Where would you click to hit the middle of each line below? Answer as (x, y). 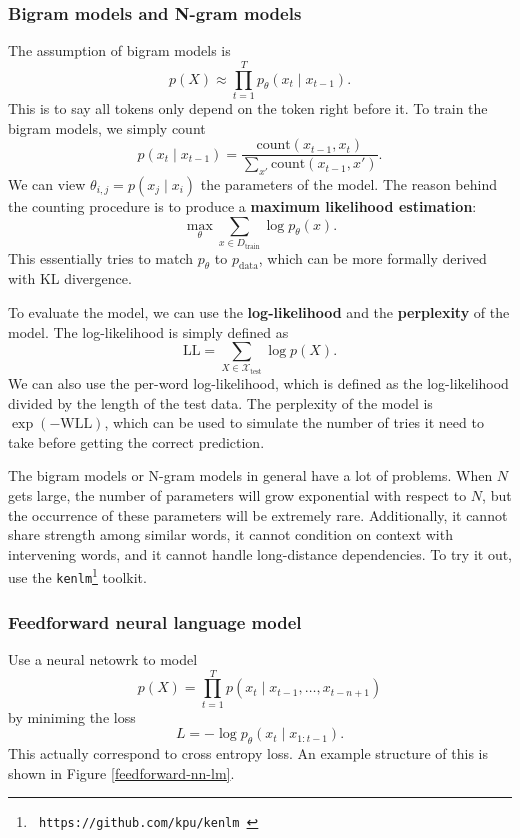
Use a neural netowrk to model (103, 658)
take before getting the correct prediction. (136, 441)
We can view (47, 183)
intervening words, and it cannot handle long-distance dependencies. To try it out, (260, 553)
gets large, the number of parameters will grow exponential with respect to (237, 495)
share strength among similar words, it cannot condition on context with (230, 534)
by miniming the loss (72, 716)
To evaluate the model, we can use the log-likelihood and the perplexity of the (259, 311)
